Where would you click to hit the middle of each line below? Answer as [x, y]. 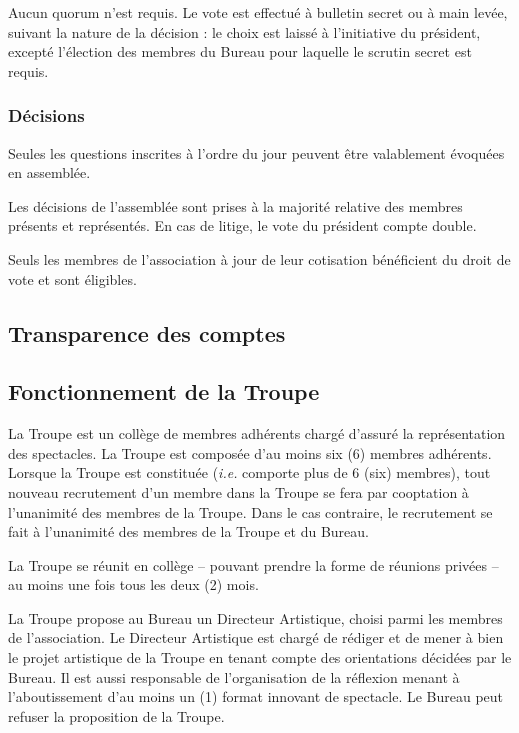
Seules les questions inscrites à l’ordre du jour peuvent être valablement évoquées [256, 152]
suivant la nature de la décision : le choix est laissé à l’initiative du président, [244, 31]
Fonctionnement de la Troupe [164, 391]
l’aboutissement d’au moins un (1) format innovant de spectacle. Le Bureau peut [256, 696]
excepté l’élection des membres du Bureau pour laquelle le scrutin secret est [240, 51]
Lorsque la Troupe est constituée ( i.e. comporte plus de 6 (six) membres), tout [249, 472]
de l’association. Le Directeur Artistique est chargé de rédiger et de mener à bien [256, 637]
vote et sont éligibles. [72, 278]
